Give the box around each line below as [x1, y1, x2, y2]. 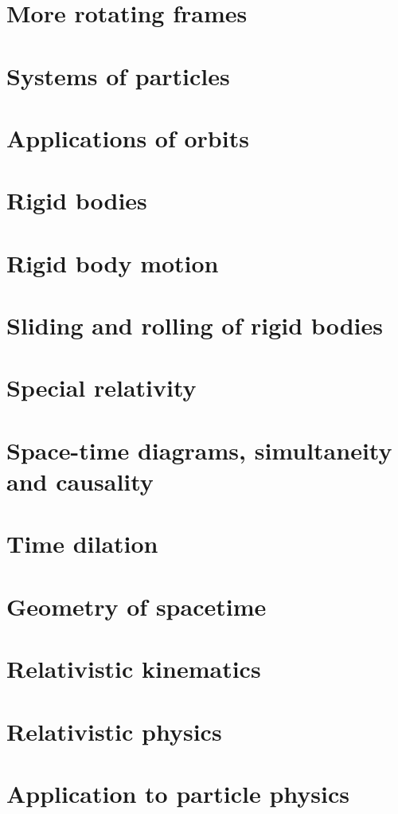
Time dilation [6, 527, 158, 560]
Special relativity [6, 371, 197, 404]
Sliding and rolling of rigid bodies [6, 309, 383, 342]
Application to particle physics [6, 777, 349, 809]
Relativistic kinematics [6, 652, 261, 685]
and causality [6, 465, 154, 497]
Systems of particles [6, 59, 230, 92]
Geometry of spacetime [6, 589, 267, 622]
